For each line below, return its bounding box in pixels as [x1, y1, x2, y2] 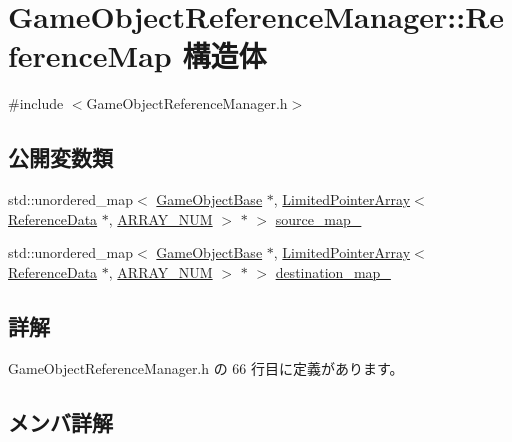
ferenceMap [8, 35, 172, 76]
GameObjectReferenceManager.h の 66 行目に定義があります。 [8, 357, 404, 378]
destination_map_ [275, 261, 391, 282]
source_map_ [275, 208, 362, 229]
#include [8, 93, 64, 114]
